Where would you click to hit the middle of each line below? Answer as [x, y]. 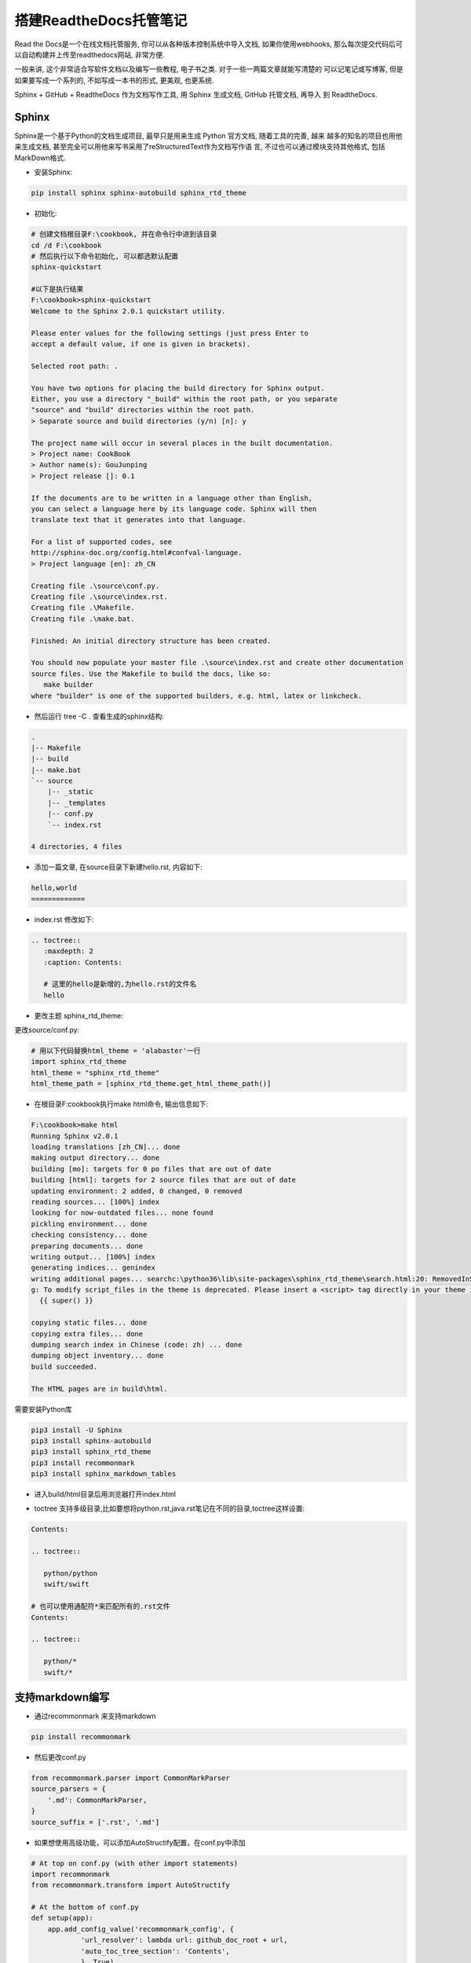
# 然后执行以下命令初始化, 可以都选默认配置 [105, 256]
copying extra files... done [87, 1334]
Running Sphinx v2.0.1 [75, 1136]
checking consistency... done [89, 1235]
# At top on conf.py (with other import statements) [135, 1863]
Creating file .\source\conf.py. [95, 586]
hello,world [54, 888]
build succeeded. [64, 1367]
